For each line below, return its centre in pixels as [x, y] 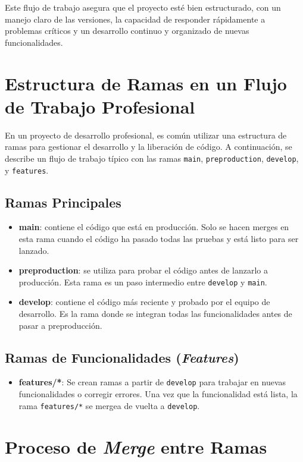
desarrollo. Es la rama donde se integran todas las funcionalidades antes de [155, 314]
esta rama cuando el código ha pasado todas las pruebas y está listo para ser [159, 238]
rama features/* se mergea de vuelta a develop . [109, 405]
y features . [27, 170]
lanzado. [34, 250]
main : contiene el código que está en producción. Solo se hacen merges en [154, 227]
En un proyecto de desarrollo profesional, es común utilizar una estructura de [146, 135]
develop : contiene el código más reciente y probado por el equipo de [144, 302]
